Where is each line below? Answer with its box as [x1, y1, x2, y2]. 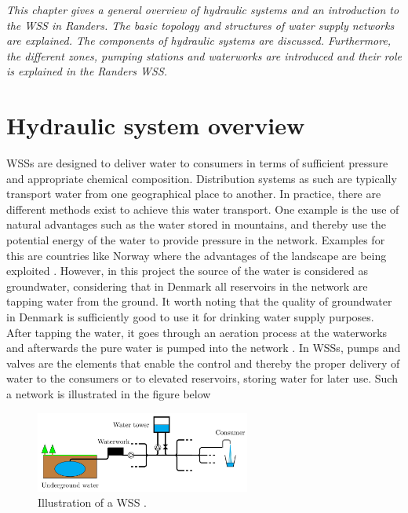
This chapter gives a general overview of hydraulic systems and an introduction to [6, 2, 399, 17]
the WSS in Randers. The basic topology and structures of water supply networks [6, 16, 395, 33]
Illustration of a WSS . [38, 494, 147, 511]
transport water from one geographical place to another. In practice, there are [6, 185, 381, 202]
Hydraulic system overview [6, 109, 305, 141]
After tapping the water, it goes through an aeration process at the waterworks [6, 324, 388, 340]
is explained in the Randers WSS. [6, 63, 168, 79]
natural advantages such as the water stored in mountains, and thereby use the [6, 216, 386, 233]
